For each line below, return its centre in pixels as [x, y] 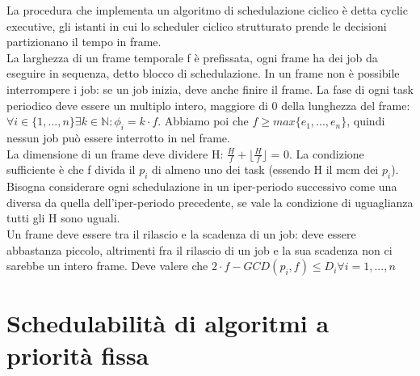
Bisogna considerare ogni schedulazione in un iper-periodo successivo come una [202, 186]
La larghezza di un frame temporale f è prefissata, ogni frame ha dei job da [192, 57]
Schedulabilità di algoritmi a [168, 323]
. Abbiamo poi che [203, 121]
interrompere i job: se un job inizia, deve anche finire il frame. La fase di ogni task [210, 89]
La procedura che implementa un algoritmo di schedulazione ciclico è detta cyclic [207, 10]
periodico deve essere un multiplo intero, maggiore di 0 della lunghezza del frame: [208, 105]
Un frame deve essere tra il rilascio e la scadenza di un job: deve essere [181, 233]
